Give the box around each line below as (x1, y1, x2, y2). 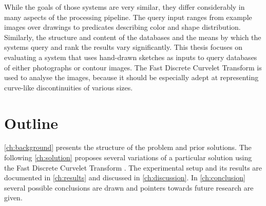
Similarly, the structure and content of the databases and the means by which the (4, 31, 261, 42)
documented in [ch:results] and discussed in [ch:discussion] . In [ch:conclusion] (4, 172, 245, 183)
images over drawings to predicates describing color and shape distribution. (4, 22, 241, 32)
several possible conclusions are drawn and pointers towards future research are (4, 182, 254, 193)
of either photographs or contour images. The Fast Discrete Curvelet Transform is (4, 62, 262, 72)
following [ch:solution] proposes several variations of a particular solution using (4, 152, 252, 163)
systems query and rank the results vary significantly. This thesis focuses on (4, 42, 243, 52)
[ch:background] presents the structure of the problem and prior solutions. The (4, 142, 252, 153)
